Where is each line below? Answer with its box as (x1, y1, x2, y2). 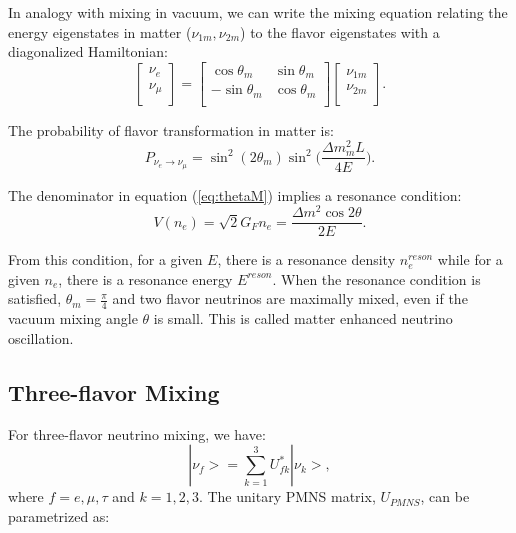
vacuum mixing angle (8, 308, 138, 329)
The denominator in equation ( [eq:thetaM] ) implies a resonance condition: (8, 184, 462, 205)
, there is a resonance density (217, 249, 396, 270)
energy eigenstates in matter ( (8, 21, 192, 42)
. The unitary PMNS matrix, (198, 486, 376, 507)
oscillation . (8, 327, 74, 348)
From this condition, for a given (8, 249, 203, 270)
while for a (437, 249, 503, 270)
